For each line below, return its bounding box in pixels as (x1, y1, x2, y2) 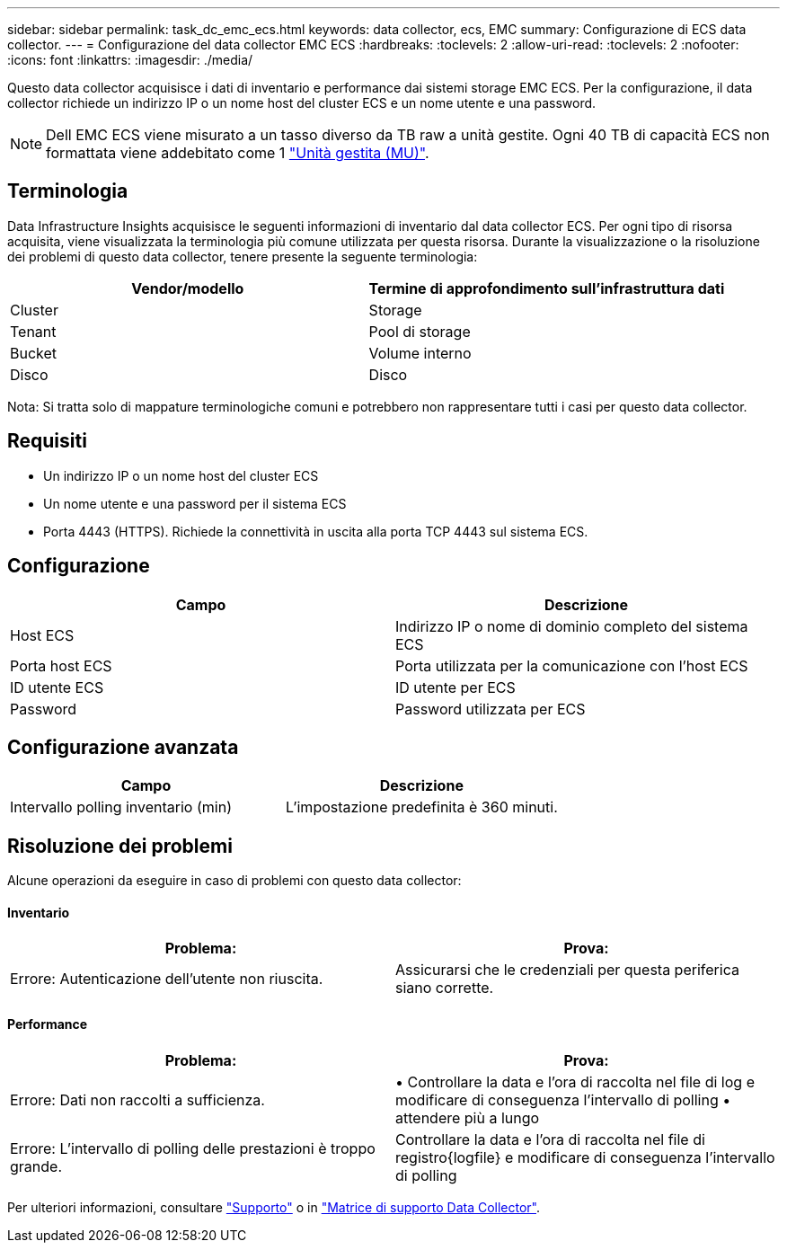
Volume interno (368, 343, 472, 362)
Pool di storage (368, 322, 471, 341)
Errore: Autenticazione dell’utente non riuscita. (10, 970, 323, 988)
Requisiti (7, 430, 87, 453)
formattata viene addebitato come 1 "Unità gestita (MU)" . (46, 144, 429, 162)
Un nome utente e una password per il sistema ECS (43, 495, 347, 511)
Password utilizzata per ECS (395, 699, 586, 718)
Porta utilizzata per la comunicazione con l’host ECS (395, 656, 748, 675)
